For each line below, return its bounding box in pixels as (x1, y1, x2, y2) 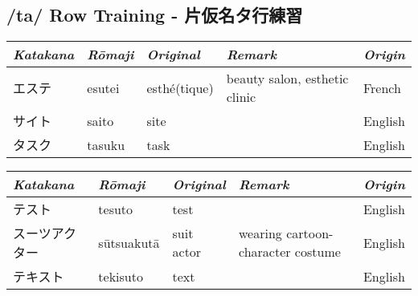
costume (294, 242, 341, 262)
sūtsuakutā (98, 233, 160, 252)
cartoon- (286, 224, 334, 243)
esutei (87, 78, 120, 97)
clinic (226, 87, 256, 107)
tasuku (87, 135, 125, 154)
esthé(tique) (146, 78, 214, 97)
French (363, 78, 401, 97)
